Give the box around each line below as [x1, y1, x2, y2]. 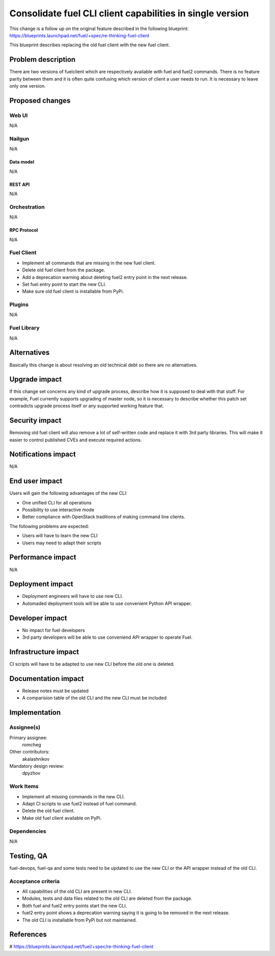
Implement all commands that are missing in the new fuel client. [22, 260, 156, 266]
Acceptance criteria [9, 877, 60, 885]
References [9, 930, 47, 939]
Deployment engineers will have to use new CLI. [22, 593, 123, 599]
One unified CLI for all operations [22, 499, 92, 506]
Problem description [9, 55, 76, 64]
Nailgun [9, 135, 30, 142]
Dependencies [9, 827, 47, 835]
